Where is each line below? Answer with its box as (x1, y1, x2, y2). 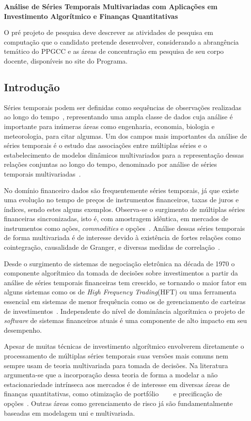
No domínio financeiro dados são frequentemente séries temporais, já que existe (4, 185, 239, 195)
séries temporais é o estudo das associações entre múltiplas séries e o (4, 140, 207, 150)
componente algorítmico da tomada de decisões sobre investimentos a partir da (4, 268, 238, 278)
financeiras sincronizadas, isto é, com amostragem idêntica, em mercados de (4, 213, 228, 224)
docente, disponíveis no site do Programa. (4, 55, 128, 65)
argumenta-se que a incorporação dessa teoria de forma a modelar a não (4, 370, 218, 380)
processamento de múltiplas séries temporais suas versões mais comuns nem (4, 351, 228, 361)
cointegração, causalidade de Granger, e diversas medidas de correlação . (4, 242, 220, 252)
